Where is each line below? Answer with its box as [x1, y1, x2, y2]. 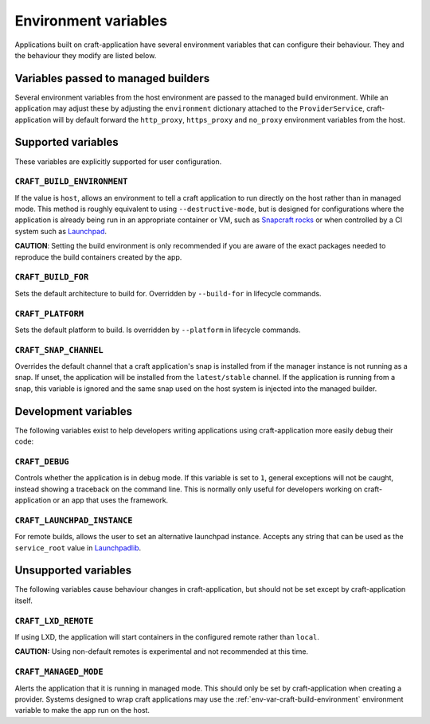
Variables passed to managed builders [14, 72, 210, 85]
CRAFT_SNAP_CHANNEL [14, 345, 104, 355]
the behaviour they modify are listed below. [14, 50, 157, 60]
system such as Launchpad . [14, 226, 107, 236]
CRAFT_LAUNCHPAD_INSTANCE [14, 515, 133, 526]
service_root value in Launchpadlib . [14, 542, 142, 553]
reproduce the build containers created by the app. [14, 252, 182, 262]
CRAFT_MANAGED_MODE [14, 667, 104, 677]
